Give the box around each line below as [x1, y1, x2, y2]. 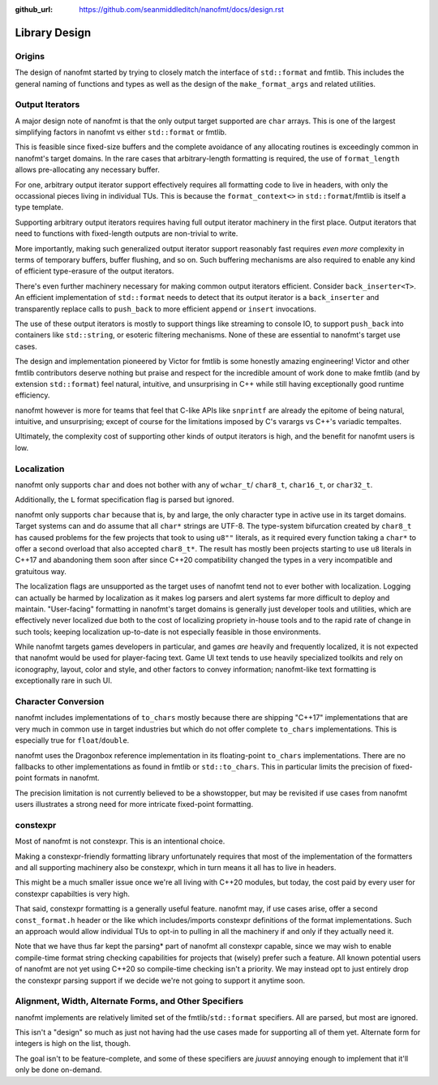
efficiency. [15, 390, 50, 401]
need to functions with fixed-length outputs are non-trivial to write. [15, 229, 238, 238]
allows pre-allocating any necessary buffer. [15, 165, 160, 174]
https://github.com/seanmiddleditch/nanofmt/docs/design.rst [79, 5, 284, 14]
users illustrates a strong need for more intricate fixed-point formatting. [15, 800, 254, 809]
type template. [15, 203, 64, 212]
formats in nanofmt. [33, 773, 101, 783]
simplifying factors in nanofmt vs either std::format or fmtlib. [15, 127, 227, 137]
